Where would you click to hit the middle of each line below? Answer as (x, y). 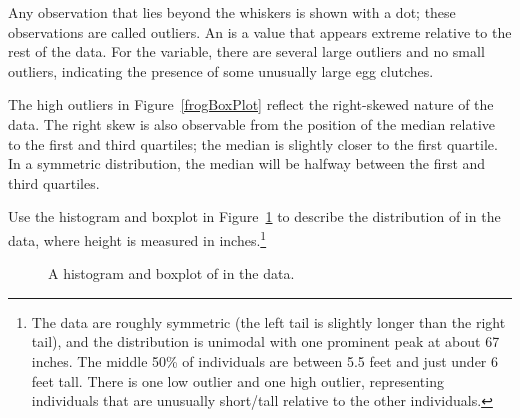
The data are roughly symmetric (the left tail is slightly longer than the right (268, 321)
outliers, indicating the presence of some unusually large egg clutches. (221, 70)
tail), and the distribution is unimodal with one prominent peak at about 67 (265, 341)
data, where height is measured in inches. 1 (137, 238)
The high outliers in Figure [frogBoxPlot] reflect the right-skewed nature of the (251, 104)
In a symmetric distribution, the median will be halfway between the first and (247, 163)
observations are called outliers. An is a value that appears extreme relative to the (260, 31)
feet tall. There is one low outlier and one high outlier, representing (237, 380)
